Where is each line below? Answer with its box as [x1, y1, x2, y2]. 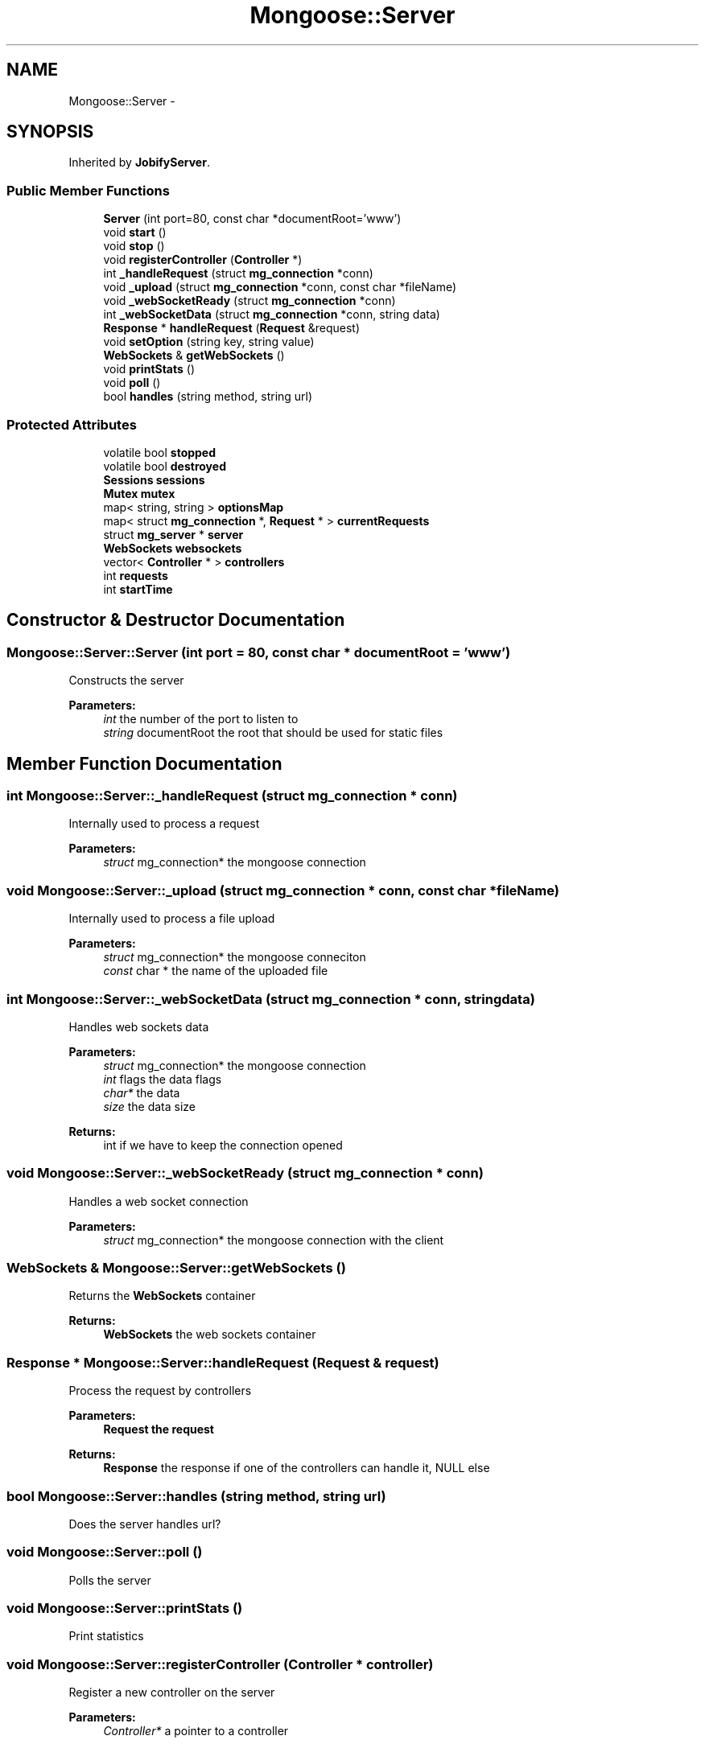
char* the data [103, 1085, 180, 1100]
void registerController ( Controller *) [103, 253, 303, 267]
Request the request [103, 1422, 214, 1437]
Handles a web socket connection [68, 1194, 249, 1208]
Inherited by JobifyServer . [68, 155, 210, 170]
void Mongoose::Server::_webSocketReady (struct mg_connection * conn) [6, 1165, 484, 1182]
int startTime [103, 582, 173, 596]
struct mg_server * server [103, 527, 244, 541]
